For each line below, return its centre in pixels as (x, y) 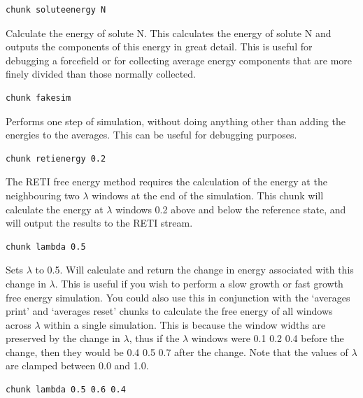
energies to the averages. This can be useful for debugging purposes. (151, 135)
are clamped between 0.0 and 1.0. (77, 365)
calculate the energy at (55, 209)
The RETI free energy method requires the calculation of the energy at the (166, 182)
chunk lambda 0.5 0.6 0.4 (66, 390)
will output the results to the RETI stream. (99, 223)
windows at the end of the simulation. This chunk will (208, 195)
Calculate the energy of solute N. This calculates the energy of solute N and (169, 33)
